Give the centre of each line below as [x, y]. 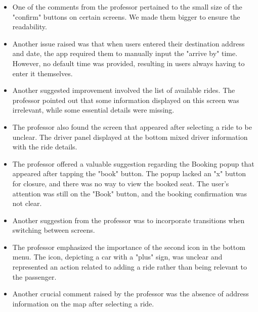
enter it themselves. [42, 73]
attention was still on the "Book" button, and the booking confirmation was [130, 193]
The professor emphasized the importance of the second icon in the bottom [129, 247]
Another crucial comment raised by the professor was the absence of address [131, 294]
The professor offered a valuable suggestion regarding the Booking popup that [133, 163]
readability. [30, 27]
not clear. [27, 203]
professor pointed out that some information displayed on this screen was [126, 100]
